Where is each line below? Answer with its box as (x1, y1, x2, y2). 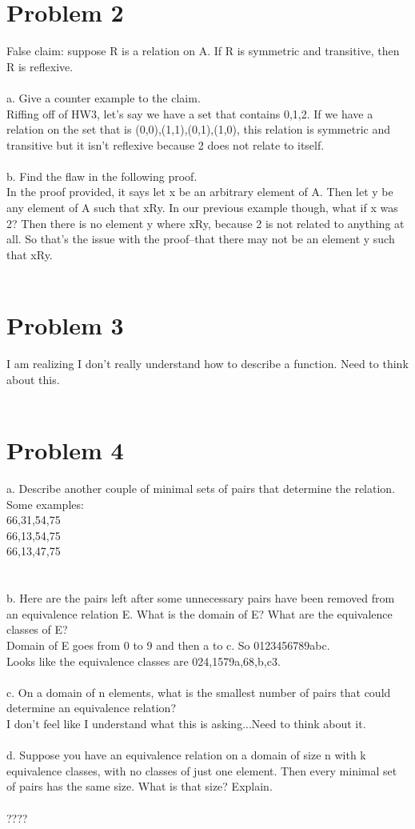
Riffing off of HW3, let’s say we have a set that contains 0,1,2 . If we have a (6, 105, 373, 122)
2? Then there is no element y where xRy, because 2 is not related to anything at (6, 214, 405, 231)
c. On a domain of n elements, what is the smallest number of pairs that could (6, 683, 391, 700)
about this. (6, 370, 60, 387)
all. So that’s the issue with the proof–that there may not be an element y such (6, 230, 395, 247)
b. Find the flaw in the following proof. (6, 167, 198, 184)
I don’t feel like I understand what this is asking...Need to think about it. (6, 715, 366, 731)
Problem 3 (6, 309, 124, 342)
